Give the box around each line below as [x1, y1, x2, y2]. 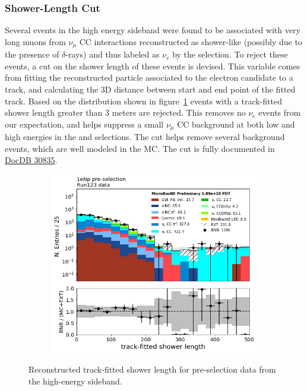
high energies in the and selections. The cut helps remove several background [5, 131, 285, 143]
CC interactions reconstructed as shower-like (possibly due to [79, 35, 302, 47]
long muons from [5, 35, 66, 47]
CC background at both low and [177, 117, 295, 130]
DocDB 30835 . [5, 154, 58, 166]
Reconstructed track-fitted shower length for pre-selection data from [29, 363, 276, 376]
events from [258, 106, 301, 119]
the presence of [5, 48, 59, 61]
